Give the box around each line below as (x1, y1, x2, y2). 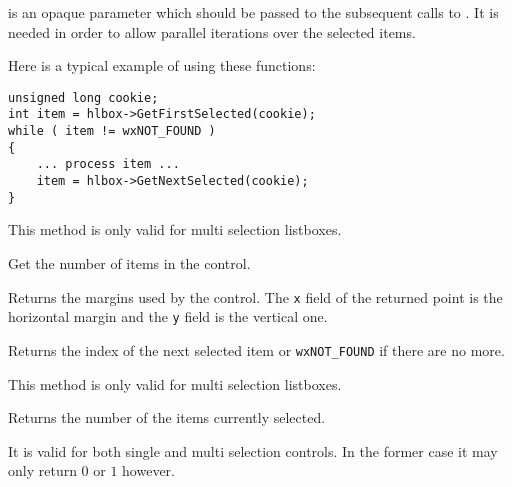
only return (8, 460, 77, 481)
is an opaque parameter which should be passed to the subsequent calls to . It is (8, 2, 499, 22)
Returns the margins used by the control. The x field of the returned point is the (8, 286, 503, 307)
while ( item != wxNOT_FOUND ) (8, 124, 216, 139)
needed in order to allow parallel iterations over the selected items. (8, 21, 416, 42)
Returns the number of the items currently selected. (8, 407, 326, 428)
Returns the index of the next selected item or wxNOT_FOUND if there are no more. (8, 339, 505, 360)
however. (122, 460, 176, 481)
